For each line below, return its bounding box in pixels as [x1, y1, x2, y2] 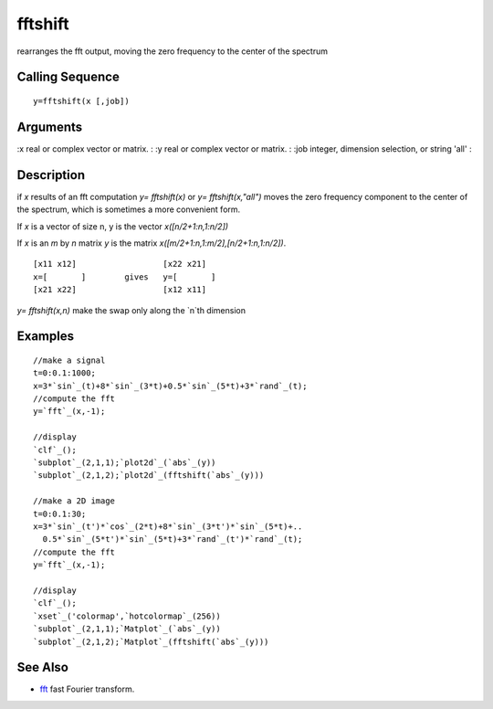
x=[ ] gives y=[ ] [33, 271, 216, 282]
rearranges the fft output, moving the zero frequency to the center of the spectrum [16, 46, 329, 57]
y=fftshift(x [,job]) [33, 96, 130, 106]
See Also [16, 660, 68, 675]
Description [16, 167, 86, 183]
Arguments [16, 119, 83, 134]
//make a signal [33, 354, 106, 365]
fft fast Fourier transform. [39, 683, 135, 694]
